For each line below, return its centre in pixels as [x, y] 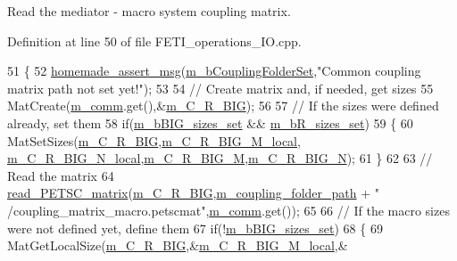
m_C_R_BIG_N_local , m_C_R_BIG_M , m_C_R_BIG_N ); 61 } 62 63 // [220, 158]
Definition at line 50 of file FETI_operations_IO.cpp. [154, 41]
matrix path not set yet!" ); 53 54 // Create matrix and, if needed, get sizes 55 [220, 88]
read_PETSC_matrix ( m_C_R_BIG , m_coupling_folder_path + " [193, 193]
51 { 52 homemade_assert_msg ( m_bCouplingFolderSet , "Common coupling [214, 71]
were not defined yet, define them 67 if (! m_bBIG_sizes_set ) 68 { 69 [195, 228]
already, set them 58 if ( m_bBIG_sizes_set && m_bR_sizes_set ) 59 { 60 [210, 122]
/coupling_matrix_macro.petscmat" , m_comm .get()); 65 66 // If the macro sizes [228, 210]
